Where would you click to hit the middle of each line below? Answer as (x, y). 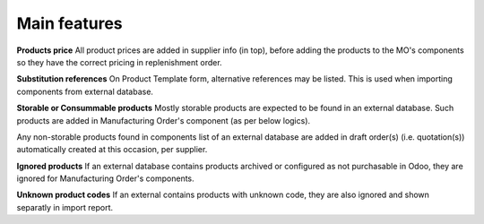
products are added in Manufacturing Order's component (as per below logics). (164, 120)
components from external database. (85, 91)
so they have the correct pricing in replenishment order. (120, 62)
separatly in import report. (65, 207)
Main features (69, 23)
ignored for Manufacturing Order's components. (105, 178)
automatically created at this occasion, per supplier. (112, 150)
